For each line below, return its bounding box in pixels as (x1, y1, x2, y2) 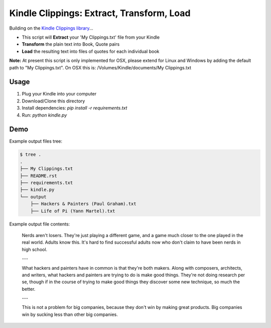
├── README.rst (20, 173, 57, 178)
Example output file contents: (9, 221, 70, 227)
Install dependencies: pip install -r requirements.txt (22, 105, 127, 111)
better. (22, 286, 36, 292)
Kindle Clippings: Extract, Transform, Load (9, 8, 191, 19)
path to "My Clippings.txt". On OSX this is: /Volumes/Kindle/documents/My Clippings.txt (9, 64, 192, 70)
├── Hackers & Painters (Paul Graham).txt (30, 201, 137, 207)
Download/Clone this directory (22, 98, 85, 104)
